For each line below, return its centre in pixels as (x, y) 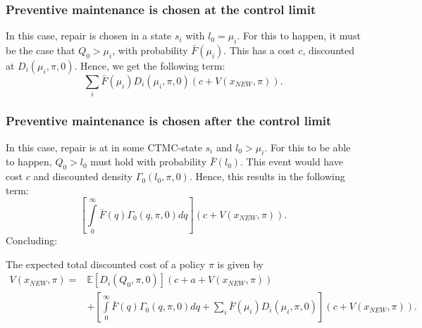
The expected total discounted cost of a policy (106, 264)
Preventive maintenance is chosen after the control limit (169, 121)
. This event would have (292, 162)
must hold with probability (149, 162)
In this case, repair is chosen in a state (89, 36)
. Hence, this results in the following (267, 176)
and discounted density (83, 176)
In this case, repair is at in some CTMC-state (104, 147)
